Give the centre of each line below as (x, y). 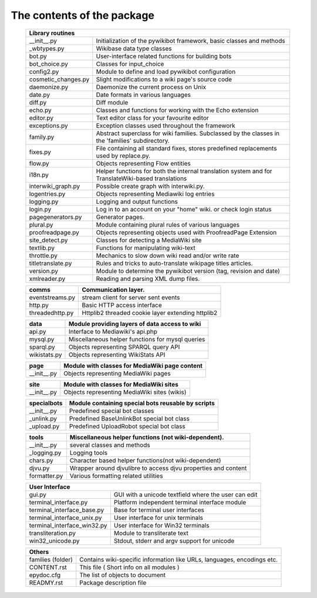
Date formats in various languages (143, 95)
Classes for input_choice (130, 63)
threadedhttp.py (51, 313)
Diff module (112, 102)
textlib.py (42, 248)
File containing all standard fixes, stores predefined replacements (186, 148)
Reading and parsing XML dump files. (148, 278)
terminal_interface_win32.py (68, 525)
